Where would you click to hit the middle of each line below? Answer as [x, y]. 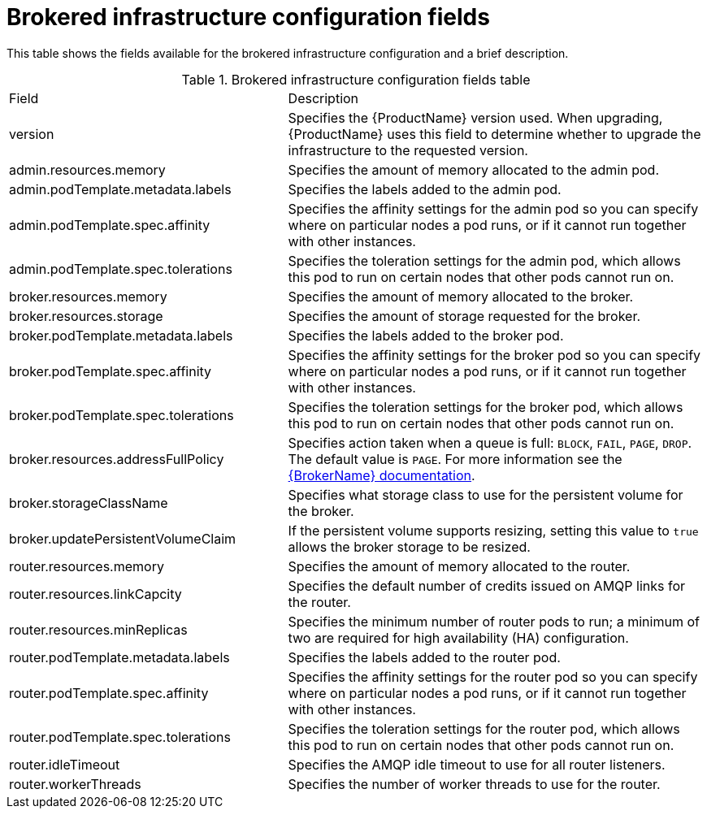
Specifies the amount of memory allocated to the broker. [461, 296]
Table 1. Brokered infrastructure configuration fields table [356, 79]
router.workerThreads [75, 784]
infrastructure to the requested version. [408, 150]
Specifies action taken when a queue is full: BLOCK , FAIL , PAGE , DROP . [490, 442]
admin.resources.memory [87, 169]
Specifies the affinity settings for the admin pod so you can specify [493, 208]
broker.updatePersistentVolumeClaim [123, 538]
